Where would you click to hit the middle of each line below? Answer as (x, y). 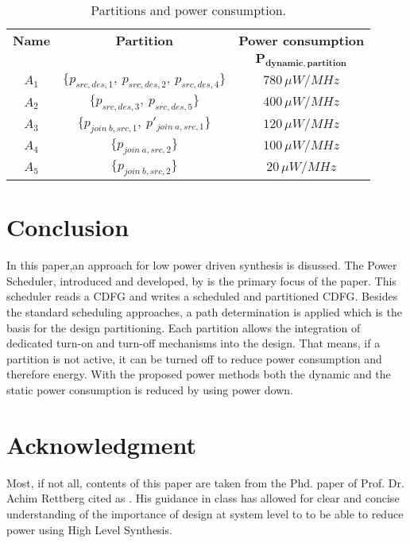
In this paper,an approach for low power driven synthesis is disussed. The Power (202, 265)
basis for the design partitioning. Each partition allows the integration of (184, 327)
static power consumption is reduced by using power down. (150, 390)
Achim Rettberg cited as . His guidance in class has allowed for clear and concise (203, 498)
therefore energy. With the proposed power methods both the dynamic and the (199, 374)
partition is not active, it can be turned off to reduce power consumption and (194, 358)
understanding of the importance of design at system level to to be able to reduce (205, 513)
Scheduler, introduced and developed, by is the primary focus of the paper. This (201, 280)
